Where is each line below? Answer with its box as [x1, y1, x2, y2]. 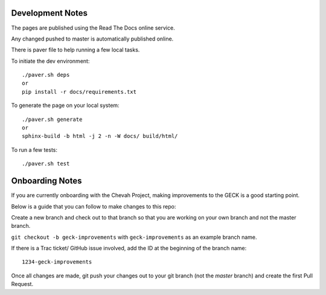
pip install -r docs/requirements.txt [22, 88, 137, 95]
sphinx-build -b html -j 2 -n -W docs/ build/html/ [22, 133, 178, 140]
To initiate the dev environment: [11, 57, 90, 65]
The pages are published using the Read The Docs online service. [11, 24, 175, 31]
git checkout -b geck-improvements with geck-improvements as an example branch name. [11, 233, 257, 241]
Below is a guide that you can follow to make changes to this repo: [11, 203, 176, 210]
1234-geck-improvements [22, 259, 92, 265]
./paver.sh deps [22, 71, 70, 79]
